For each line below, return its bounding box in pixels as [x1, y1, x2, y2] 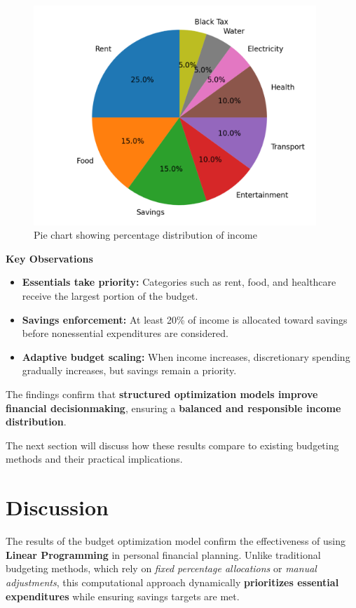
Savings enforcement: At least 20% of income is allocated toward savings [22, 312, 348, 326]
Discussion [6, 493, 109, 522]
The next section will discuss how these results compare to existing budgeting [6, 437, 339, 452]
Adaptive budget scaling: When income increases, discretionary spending [22, 349, 350, 364]
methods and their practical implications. [6, 451, 183, 466]
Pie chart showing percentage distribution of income [34, 227, 257, 242]
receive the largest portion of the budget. [22, 289, 198, 303]
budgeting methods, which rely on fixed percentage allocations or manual [6, 561, 317, 576]
